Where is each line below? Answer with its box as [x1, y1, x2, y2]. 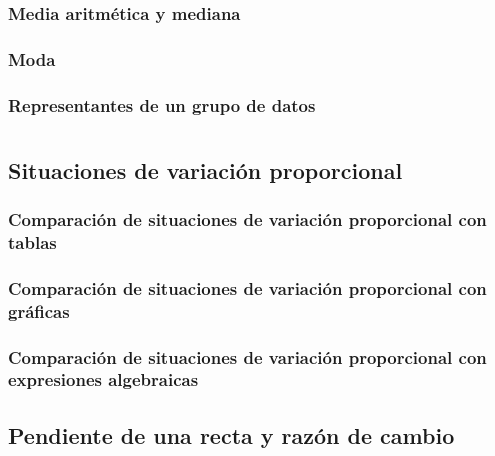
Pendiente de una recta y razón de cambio [8, 419, 455, 450]
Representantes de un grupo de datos [8, 92, 316, 117]
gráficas [8, 298, 70, 323]
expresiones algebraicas [8, 367, 199, 392]
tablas [8, 229, 57, 254]
